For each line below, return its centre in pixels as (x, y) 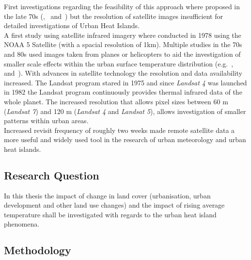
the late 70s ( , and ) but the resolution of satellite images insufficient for (113, 16)
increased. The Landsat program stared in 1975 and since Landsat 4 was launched (125, 82)
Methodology (38, 250)
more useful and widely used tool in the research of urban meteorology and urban (125, 139)
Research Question (52, 175)
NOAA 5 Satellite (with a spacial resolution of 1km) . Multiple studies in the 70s (123, 44)
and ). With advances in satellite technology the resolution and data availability (123, 73)
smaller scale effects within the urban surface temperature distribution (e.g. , (119, 63)
